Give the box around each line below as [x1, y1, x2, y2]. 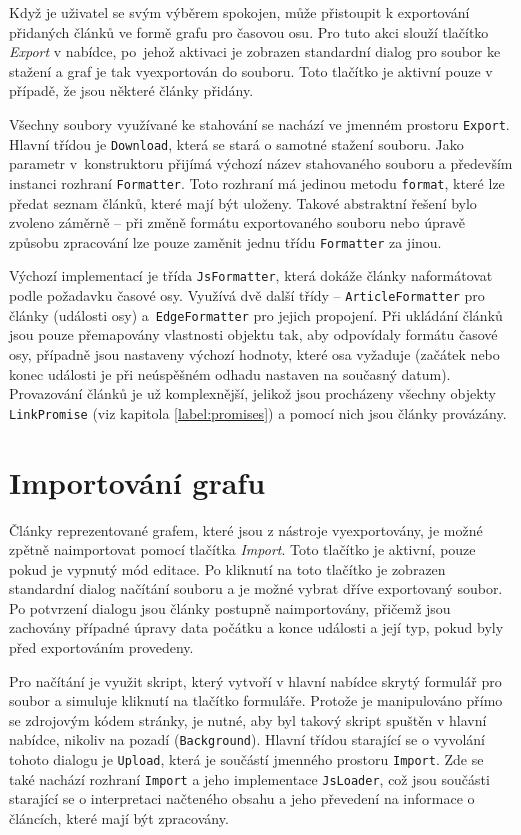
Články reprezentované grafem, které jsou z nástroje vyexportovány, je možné [9, 519, 483, 540]
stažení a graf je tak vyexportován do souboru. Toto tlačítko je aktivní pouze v [9, 60, 493, 81]
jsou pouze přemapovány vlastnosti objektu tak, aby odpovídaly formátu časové [9, 324, 498, 345]
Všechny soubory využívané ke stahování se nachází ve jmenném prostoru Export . [9, 113, 510, 134]
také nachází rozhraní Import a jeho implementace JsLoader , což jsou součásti [9, 768, 490, 789]
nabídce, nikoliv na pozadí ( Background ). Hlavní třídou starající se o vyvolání [9, 729, 485, 750]
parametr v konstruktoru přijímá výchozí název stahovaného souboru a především [9, 153, 513, 174]
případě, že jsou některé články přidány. [9, 80, 254, 101]
